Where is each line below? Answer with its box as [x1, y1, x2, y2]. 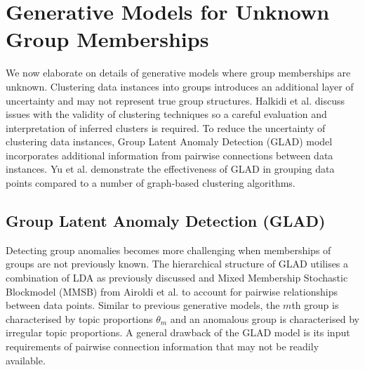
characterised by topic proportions [6, 311, 153, 326]
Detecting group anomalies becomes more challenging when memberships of [6, 242, 331, 257]
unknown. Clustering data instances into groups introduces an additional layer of [6, 79, 354, 93]
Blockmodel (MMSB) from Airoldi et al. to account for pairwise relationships [6, 284, 338, 298]
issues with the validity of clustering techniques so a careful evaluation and [6, 107, 327, 121]
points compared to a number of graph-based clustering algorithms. [6, 176, 296, 190]
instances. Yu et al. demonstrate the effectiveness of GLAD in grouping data [6, 161, 335, 176]
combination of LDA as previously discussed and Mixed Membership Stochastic [6, 270, 348, 285]
